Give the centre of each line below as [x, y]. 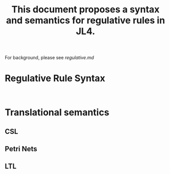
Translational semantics [57, 112]
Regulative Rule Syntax [55, 79]
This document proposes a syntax [86, 10]
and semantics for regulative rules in [86, 20]
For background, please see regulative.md [49, 58]
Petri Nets [21, 149]
